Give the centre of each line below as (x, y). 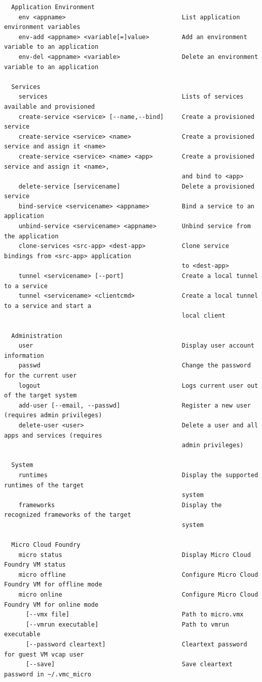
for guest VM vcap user (44, 654)
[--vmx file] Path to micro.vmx (135, 615)
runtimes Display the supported (138, 475)
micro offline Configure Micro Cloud (138, 575)
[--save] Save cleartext (129, 664)
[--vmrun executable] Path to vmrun (127, 624)
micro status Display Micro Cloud (135, 555)
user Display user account (136, 346)
